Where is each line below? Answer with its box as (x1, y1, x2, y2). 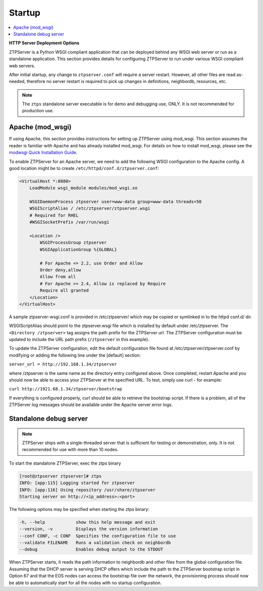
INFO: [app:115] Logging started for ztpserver (19, 480, 135, 486)
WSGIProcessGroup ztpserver (39, 240, 107, 245)
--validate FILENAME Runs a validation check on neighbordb (19, 540, 171, 546)
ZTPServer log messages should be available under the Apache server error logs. (9, 402, 173, 408)
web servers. (9, 62, 36, 68)
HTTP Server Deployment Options (9, 40, 80, 46)
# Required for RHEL (29, 212, 79, 218)
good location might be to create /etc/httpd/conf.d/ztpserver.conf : (9, 165, 159, 171)
